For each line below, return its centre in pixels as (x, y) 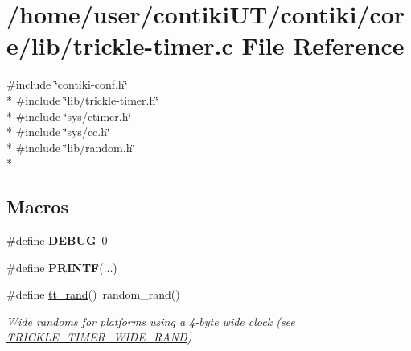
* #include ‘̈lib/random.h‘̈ (71, 147)
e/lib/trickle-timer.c (120, 45)
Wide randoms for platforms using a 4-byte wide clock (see (151, 321)
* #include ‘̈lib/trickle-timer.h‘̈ (83, 99)
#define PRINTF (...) (62, 267)
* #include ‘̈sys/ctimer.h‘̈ (69, 116)
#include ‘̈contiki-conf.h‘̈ (67, 84)
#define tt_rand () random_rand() (93, 294)
